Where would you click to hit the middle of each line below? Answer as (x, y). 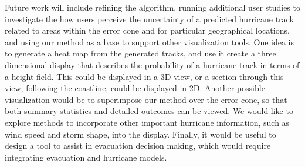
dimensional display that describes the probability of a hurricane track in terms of (152, 64)
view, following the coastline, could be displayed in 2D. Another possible (135, 88)
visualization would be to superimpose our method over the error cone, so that (146, 99)
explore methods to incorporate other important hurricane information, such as (147, 122)
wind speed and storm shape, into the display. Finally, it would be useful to (140, 134)
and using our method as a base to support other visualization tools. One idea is (150, 41)
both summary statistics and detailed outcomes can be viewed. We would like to (149, 111)
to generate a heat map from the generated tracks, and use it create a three (140, 53)
